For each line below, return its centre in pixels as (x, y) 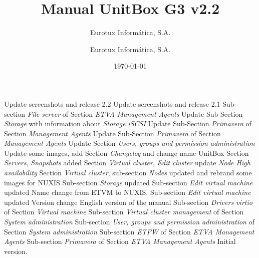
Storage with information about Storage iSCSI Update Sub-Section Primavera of (128, 123)
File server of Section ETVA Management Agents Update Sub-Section (135, 113)
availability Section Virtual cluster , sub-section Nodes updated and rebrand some (128, 173)
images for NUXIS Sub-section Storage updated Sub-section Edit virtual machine (128, 182)
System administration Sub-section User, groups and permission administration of (129, 222)
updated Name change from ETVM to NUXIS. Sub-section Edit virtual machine (127, 192)
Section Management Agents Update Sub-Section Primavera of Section (112, 133)
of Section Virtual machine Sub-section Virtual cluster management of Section (124, 212)
